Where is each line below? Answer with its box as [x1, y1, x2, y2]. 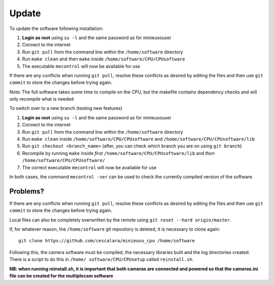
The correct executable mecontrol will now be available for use [22, 164, 157, 170]
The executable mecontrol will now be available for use [22, 63, 141, 69]
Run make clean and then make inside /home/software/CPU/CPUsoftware [22, 56, 185, 62]
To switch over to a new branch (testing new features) [9, 105, 123, 111]
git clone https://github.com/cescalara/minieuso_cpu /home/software [18, 238, 195, 244]
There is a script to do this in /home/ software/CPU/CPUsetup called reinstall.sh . [9, 257, 194, 263]
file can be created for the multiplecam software [9, 273, 114, 279]
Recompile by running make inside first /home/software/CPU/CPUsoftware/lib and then [22, 150, 215, 156]
